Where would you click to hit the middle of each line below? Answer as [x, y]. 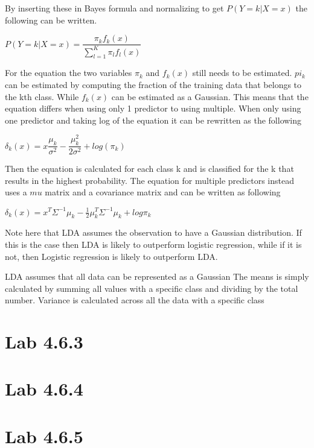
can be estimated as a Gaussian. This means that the [210, 96]
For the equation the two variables [69, 73]
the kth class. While [42, 96]
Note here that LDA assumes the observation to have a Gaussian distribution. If [153, 232]
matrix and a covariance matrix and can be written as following [163, 192]
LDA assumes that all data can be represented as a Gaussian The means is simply [157, 276]
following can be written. [51, 20]
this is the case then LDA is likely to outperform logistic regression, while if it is [153, 244]
